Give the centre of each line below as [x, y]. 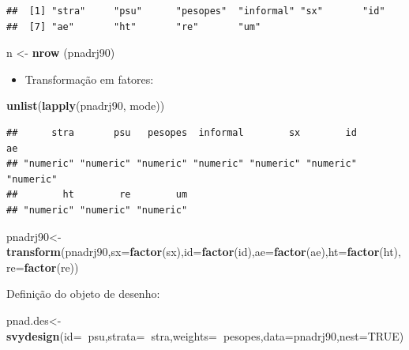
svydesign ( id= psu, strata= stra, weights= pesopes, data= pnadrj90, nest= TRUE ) [205, 335]
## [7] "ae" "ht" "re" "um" [134, 26]
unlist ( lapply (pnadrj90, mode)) [86, 105]
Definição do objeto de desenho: [83, 294]
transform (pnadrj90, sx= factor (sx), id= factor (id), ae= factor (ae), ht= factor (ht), [204, 252]
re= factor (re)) [43, 267]
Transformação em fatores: [89, 79]
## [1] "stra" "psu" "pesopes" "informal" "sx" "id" [196, 11]
